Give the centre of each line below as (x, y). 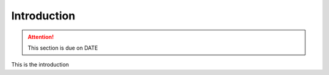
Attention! (41, 37)
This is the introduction (40, 65)
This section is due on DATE (63, 48)
